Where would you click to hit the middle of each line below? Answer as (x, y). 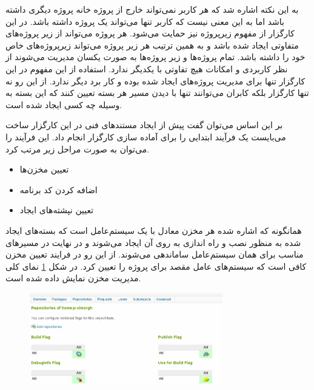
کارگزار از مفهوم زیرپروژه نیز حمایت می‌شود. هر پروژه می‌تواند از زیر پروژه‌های (150, 33)
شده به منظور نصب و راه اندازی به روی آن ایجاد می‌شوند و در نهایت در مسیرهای (153, 242)
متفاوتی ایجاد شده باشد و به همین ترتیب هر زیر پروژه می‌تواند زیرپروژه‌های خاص (152, 45)
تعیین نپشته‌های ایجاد (57, 210)
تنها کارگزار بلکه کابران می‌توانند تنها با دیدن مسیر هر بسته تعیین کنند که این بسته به (157, 93)
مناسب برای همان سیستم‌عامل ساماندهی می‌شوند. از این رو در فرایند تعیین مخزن (155, 254)
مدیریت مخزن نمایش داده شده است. (73, 278)
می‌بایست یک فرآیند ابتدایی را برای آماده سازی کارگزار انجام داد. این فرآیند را (146, 136)
